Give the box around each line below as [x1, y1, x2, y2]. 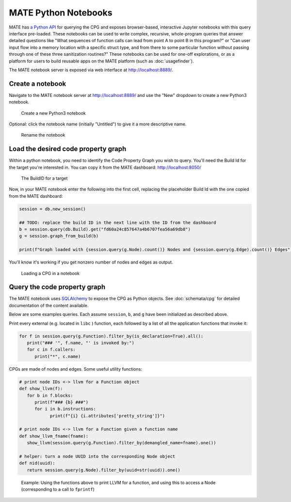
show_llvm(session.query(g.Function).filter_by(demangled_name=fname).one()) [27, 440, 216, 446]
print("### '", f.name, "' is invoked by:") [27, 340, 134, 345]
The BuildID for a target [21, 175, 68, 181]
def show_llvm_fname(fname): [19, 433, 89, 439]
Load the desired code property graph [9, 145, 127, 153]
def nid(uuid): [19, 460, 55, 466]
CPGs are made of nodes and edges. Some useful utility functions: [9, 366, 143, 372]
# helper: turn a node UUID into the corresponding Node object [19, 454, 176, 459]
